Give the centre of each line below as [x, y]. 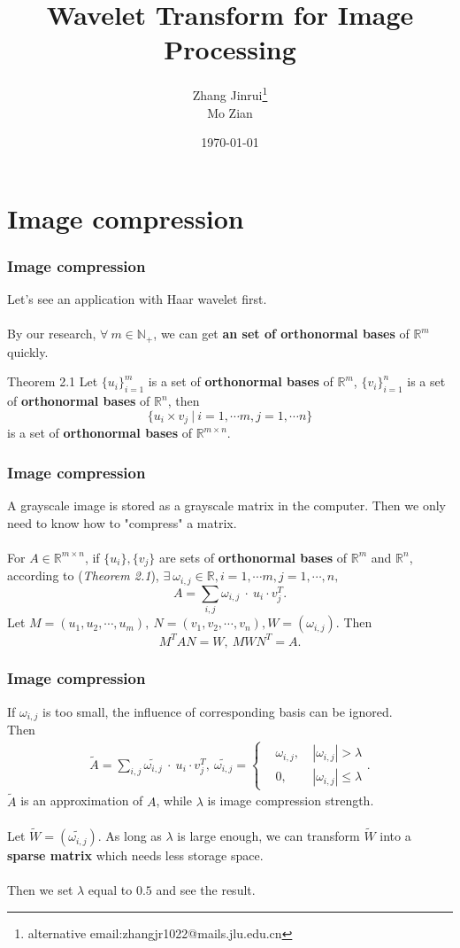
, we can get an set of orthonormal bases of [281, 334]
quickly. [28, 351]
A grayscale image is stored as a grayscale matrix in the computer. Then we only [226, 505]
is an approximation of [82, 800]
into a [395, 836]
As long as [134, 836]
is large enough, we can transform [268, 836]
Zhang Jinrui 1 [230, 93]
